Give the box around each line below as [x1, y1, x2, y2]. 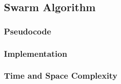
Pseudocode [4, 25, 52, 37]
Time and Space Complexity [4, 69, 118, 82]
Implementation [4, 47, 68, 59]
